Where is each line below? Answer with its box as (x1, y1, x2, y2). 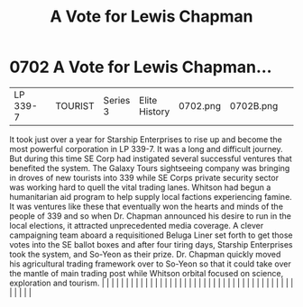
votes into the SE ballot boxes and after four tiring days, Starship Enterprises (9, 239, 293, 249)
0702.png (179, 99, 222, 112)
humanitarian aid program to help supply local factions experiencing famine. (9, 191, 293, 202)
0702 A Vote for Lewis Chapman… (9, 57, 272, 77)
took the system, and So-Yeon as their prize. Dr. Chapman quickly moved (9, 248, 281, 259)
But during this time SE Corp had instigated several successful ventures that (9, 153, 293, 164)
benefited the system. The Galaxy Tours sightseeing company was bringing (9, 162, 290, 173)
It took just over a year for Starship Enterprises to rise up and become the (9, 133, 282, 145)
